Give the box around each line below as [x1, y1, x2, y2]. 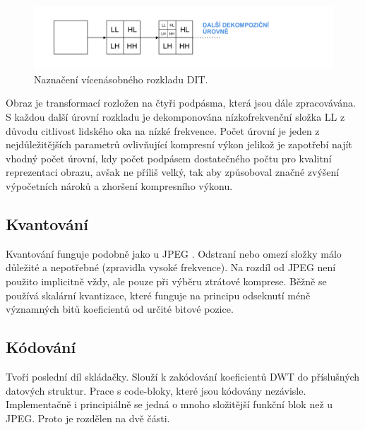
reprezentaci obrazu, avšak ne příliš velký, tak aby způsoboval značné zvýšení [6, 165, 340, 179]
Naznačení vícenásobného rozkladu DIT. [34, 71, 208, 86]
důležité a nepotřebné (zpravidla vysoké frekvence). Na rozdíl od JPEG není [6, 260, 336, 275]
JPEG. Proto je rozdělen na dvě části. [6, 410, 170, 425]
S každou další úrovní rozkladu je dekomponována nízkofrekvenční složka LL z [6, 109, 345, 124]
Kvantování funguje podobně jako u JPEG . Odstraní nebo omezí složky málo [6, 246, 342, 261]
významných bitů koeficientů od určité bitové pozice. [6, 301, 234, 316]
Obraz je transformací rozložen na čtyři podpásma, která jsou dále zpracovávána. [6, 95, 356, 110]
